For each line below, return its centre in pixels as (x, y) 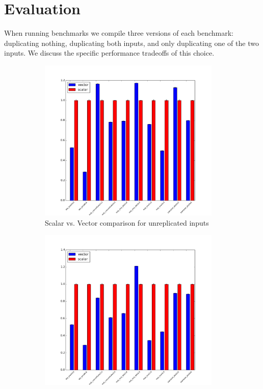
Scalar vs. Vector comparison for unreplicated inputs (127, 222)
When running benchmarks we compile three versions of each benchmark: (119, 33)
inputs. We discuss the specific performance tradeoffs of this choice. (109, 53)
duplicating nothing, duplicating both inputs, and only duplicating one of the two (131, 43)
